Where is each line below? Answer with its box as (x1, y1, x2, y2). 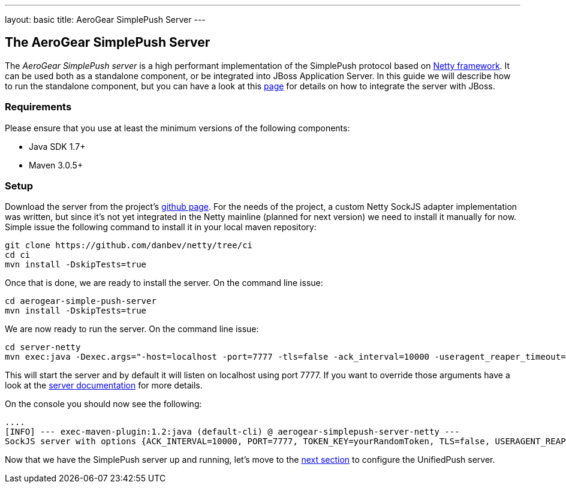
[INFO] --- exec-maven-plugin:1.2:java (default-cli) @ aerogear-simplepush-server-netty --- (5, 427, 460, 437)
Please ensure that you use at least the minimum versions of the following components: (5, 122, 350, 133)
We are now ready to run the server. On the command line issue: (5, 324, 259, 335)
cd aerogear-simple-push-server (5, 296, 156, 306)
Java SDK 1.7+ (29, 141, 86, 152)
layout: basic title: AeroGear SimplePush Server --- (5, 14, 206, 25)
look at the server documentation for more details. (5, 380, 203, 391)
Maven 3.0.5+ (29, 159, 83, 170)
